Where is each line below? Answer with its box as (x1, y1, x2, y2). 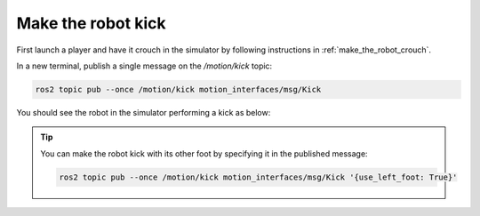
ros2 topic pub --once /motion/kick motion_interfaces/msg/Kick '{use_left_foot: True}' (59, 172, 458, 182)
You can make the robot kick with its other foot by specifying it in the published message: (40, 148, 368, 159)
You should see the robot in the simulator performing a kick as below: (16, 107, 271, 117)
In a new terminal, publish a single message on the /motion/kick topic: (16, 60, 273, 71)
